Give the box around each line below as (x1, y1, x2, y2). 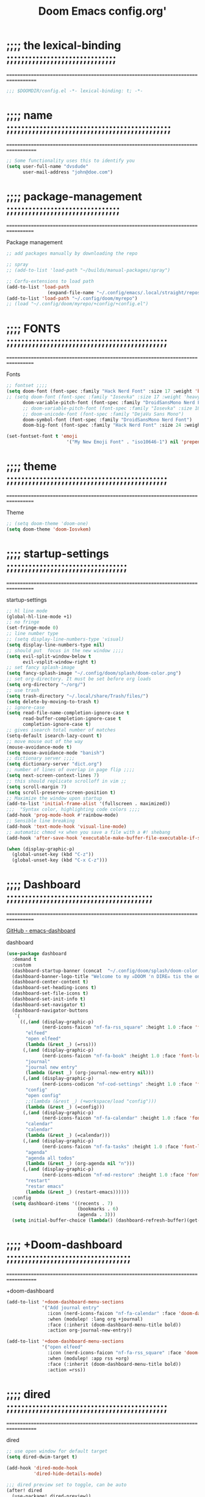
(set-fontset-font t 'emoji (6, 433, 78, 440)
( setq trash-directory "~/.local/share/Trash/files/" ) (6, 693, 149, 699)
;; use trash (6, 687, 40, 694)
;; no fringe (6, 619, 40, 625)
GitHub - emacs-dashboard (6, 927, 76, 935)
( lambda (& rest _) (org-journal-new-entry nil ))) (25, 1070, 154, 1076)
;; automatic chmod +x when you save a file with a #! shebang (6, 829, 171, 835)
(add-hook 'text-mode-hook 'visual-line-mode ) (6, 823, 127, 830)
